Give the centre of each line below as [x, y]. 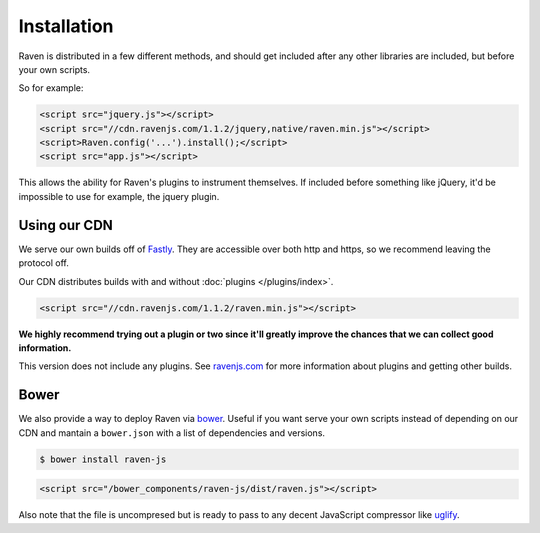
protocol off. [44, 263]
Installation [66, 26]
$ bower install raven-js [103, 459]
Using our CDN [66, 225]
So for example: [51, 88]
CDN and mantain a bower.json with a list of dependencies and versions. [171, 432]
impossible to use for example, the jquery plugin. [119, 196]
